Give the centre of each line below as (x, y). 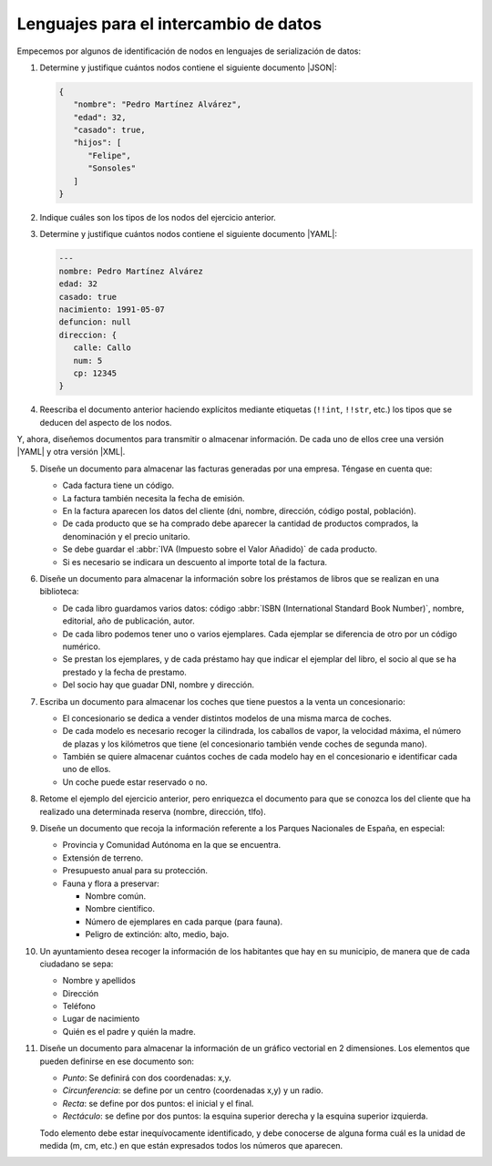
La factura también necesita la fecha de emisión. (154, 498)
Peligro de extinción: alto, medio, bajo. (157, 934)
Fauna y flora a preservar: (111, 883)
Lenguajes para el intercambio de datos (169, 24)
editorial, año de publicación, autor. (128, 621)
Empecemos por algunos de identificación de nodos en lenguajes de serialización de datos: (189, 51)
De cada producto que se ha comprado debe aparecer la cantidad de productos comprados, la (241, 523)
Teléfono (79, 1006)
